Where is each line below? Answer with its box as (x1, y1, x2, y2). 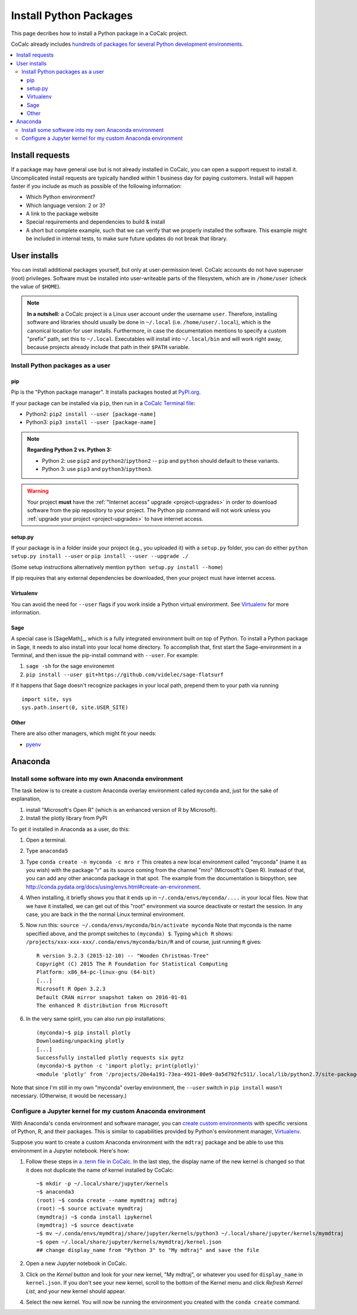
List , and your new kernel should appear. (26, 1288, 126, 1295)
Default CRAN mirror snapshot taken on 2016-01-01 (36, 994, 187, 1000)
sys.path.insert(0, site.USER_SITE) (21, 704, 129, 711)
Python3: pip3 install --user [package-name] (26, 419, 156, 426)
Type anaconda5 (26, 848, 68, 855)
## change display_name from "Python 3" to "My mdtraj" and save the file (36, 1247, 259, 1254)
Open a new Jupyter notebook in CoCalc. (26, 1260, 127, 1267)
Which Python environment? (26, 193, 95, 200)
